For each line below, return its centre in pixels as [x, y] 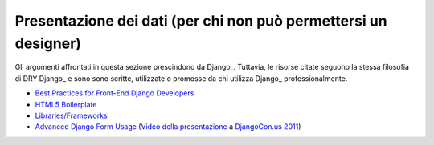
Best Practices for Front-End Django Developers [115, 93]
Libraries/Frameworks [71, 115]
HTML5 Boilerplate [66, 104]
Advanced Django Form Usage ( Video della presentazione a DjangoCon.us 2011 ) [168, 127]
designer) [48, 43]
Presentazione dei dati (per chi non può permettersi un [201, 21]
